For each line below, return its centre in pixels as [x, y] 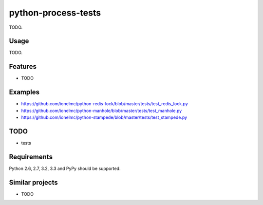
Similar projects [33, 182]
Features [23, 66]
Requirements [31, 157]
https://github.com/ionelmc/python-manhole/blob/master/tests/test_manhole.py [102, 111]
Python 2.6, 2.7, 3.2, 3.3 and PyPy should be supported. [65, 168]
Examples [24, 92]
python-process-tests [55, 13]
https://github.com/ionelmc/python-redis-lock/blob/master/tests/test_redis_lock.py [105, 104]
